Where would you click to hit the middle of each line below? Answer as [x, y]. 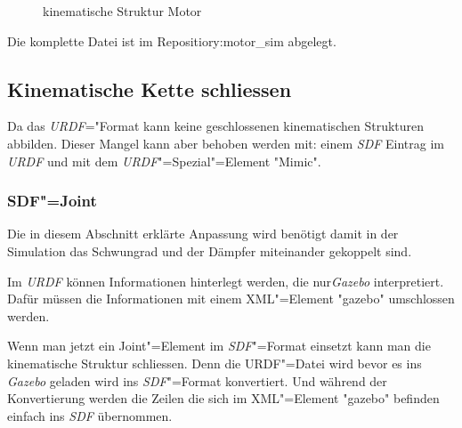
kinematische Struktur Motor [122, 11]
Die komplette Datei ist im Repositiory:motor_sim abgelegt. [172, 40]
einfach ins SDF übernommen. [90, 415]
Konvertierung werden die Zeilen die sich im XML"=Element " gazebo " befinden [223, 398]
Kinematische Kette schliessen [150, 89]
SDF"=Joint [52, 201]
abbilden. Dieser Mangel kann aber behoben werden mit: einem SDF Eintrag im [226, 143]
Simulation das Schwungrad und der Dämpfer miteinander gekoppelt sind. [210, 250]
